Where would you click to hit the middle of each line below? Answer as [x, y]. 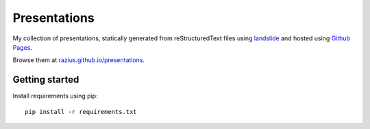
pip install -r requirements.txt [81, 112]
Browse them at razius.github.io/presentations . [79, 60]
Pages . [22, 47]
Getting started [46, 80]
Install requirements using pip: [56, 96]
